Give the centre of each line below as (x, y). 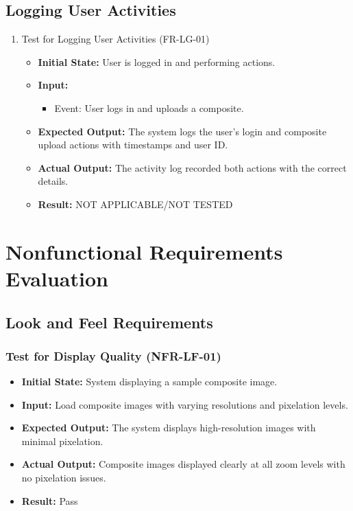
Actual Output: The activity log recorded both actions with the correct (192, 167)
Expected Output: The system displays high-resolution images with (169, 428)
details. (53, 181)
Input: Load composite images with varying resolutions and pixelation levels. (185, 404)
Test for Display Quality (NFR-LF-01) (113, 355)
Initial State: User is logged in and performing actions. (157, 61)
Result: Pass (50, 500)
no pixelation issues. (64, 478)
